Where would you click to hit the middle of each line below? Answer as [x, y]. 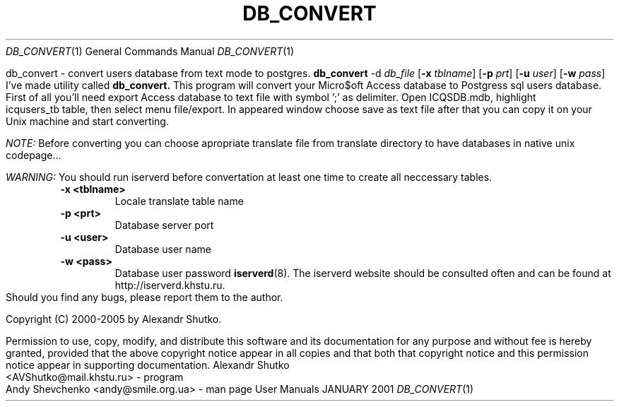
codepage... [34, 155]
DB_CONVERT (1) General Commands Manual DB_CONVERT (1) [150, 51]
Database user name [163, 249]
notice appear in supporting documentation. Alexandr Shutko [148, 365]
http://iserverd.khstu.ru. [170, 285]
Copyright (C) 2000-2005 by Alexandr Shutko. [114, 319]
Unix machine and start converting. [87, 121]
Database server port [164, 225]
